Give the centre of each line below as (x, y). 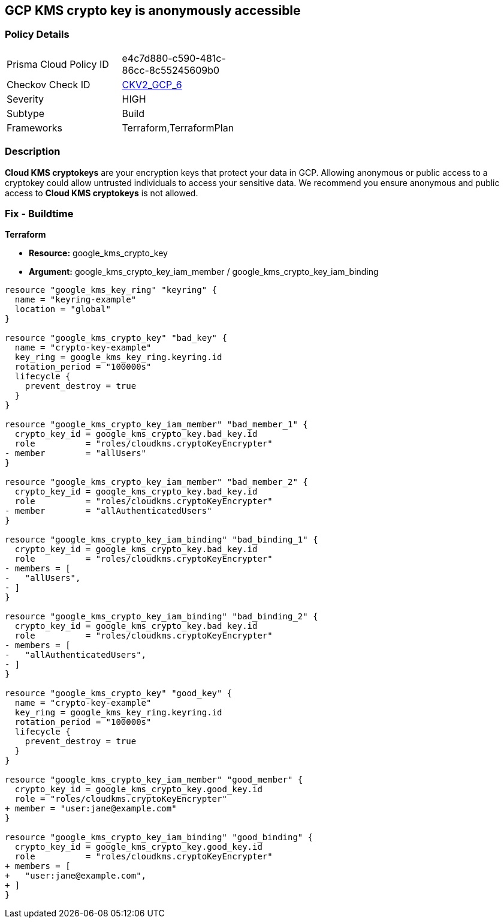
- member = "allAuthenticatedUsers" (108, 511)
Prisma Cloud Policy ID (58, 64)
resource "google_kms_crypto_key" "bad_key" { (116, 338)
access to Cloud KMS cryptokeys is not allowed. (102, 193)
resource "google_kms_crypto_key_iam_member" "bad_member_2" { (156, 482)
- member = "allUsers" (76, 453)
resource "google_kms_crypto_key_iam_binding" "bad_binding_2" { (162, 617)
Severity (25, 99)
